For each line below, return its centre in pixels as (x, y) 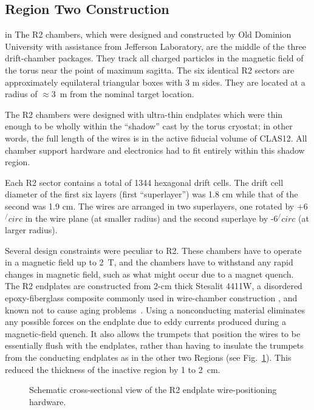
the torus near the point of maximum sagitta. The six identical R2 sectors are (150, 70)
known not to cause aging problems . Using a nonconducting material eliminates (155, 309)
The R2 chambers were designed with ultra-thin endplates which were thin (144, 114)
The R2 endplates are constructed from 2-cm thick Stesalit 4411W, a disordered (154, 286)
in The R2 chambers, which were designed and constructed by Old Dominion (148, 34)
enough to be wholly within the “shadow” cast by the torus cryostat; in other (149, 126)
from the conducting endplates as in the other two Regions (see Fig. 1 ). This (148, 357)
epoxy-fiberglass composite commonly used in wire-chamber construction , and (151, 298)
